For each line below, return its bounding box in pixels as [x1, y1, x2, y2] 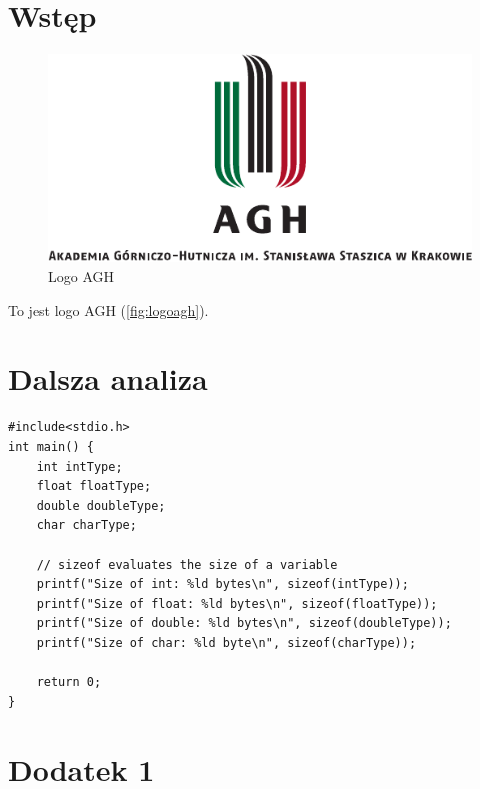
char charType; [36, 518, 137, 533]
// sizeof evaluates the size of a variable [36, 557, 338, 572]
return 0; [36, 675, 102, 690]
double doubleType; [36, 498, 166, 513]
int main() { [8, 439, 94, 454]
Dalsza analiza [8, 358, 208, 399]
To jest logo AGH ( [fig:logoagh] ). [8, 299, 209, 320]
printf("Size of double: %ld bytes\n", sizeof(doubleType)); [36, 616, 452, 631]
